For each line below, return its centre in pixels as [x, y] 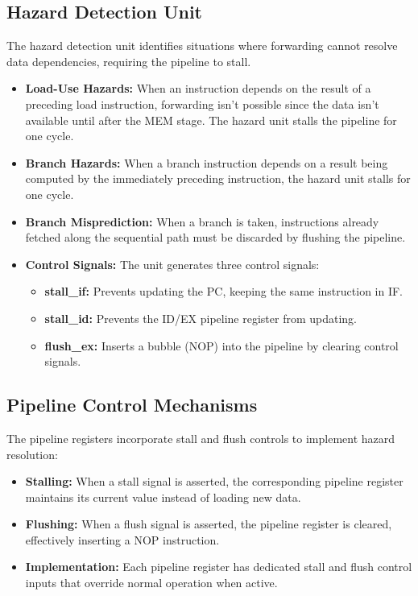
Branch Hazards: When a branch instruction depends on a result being [207, 162]
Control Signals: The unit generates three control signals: [172, 264]
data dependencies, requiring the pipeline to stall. [129, 61]
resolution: [32, 454]
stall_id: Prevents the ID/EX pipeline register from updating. [201, 318]
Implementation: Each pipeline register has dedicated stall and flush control [219, 567]
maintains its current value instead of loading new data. [163, 497]
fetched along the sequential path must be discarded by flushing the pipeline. [215, 237]
